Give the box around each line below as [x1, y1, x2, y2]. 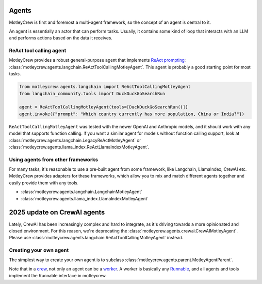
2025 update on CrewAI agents [9, 208, 105, 216]
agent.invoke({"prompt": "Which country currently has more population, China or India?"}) [19, 111, 245, 117]
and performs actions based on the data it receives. [9, 35, 113, 41]
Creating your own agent [9, 247, 69, 254]
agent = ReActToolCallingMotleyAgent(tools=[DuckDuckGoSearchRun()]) [19, 105, 188, 110]
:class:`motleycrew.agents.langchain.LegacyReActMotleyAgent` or [9, 137, 141, 143]
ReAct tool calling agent [9, 47, 66, 54]
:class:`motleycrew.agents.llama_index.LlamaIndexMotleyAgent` [21, 195, 149, 201]
